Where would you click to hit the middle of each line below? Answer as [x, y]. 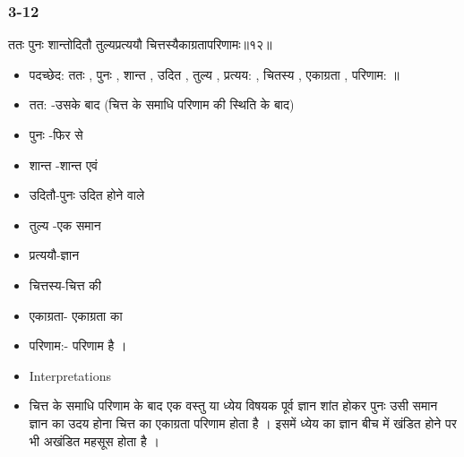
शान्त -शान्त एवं [63, 164]
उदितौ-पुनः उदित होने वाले [87, 195]
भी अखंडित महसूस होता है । [94, 440]
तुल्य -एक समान [65, 224]
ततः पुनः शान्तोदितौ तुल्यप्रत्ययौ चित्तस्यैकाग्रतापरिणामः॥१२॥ [140, 44]
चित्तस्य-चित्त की [65, 285]
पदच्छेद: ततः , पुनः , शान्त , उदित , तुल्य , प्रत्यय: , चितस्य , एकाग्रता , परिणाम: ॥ [214, 74]
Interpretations [70, 375]
